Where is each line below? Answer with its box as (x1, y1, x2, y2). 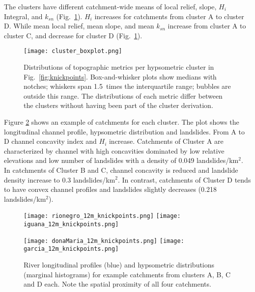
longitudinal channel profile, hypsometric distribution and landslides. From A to (4, 126, 245, 136)
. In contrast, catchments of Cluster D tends (117, 174, 251, 185)
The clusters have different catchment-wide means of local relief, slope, (4, 1, 217, 11)
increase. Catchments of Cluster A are (109, 136, 224, 146)
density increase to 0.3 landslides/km (4, 174, 115, 185)
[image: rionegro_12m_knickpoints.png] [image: (24, 212, 181, 220)
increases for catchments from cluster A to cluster (94, 11, 244, 21)
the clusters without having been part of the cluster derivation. (24, 100, 213, 110)
